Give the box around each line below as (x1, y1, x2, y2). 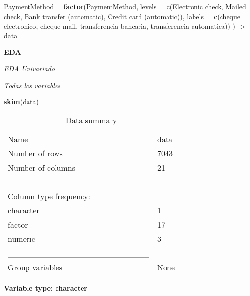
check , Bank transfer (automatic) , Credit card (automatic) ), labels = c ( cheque (4, 11, 240, 21)
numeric (8, 233, 35, 244)
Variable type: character (4, 282, 88, 293)
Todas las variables (4, 80, 61, 90)
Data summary (65, 114, 117, 126)
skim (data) (4, 96, 39, 107)
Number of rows (8, 147, 63, 159)
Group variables (8, 261, 62, 273)
